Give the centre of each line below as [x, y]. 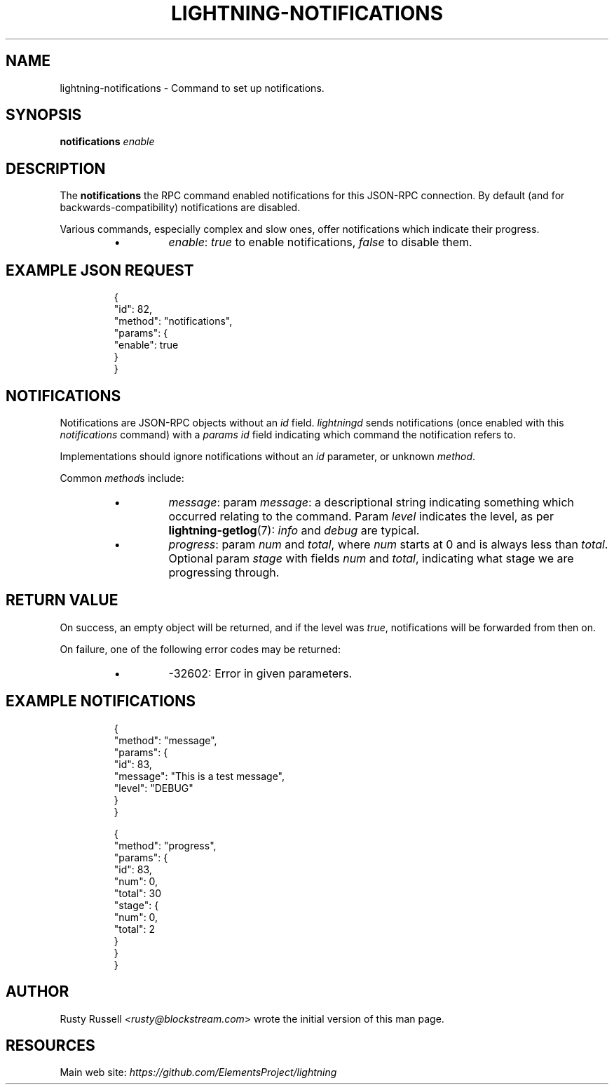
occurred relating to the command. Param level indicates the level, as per [361, 516]
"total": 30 [138, 893]
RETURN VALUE [62, 600]
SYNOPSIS [44, 115]
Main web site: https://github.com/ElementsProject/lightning [198, 1072]
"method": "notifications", [173, 321]
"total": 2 [135, 929]
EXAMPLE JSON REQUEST [100, 270]
